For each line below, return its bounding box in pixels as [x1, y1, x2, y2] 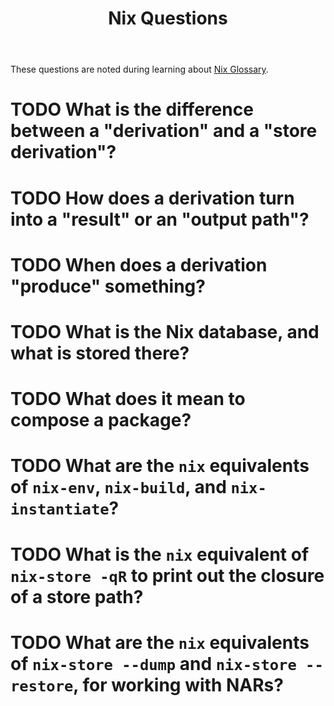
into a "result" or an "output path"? [10, 208, 310, 231]
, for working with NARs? [73, 673, 284, 696]
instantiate [10, 500, 110, 519]
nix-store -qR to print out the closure [10, 564, 325, 587]
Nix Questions [108, 7, 228, 30]
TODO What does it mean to [10, 388, 246, 411]
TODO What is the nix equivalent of [10, 543, 310, 566]
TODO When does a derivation [10, 253, 268, 276]
